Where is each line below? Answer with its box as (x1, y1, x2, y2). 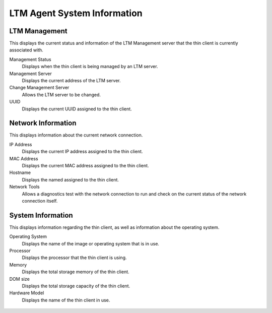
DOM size (9, 276, 30, 282)
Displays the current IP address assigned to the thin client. (22, 149, 143, 155)
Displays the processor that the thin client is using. (22, 255, 127, 261)
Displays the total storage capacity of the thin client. (22, 283, 130, 289)
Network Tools (9, 184, 40, 190)
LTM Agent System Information (9, 8, 143, 19)
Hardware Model (9, 290, 44, 296)
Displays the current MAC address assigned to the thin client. (22, 163, 149, 169)
